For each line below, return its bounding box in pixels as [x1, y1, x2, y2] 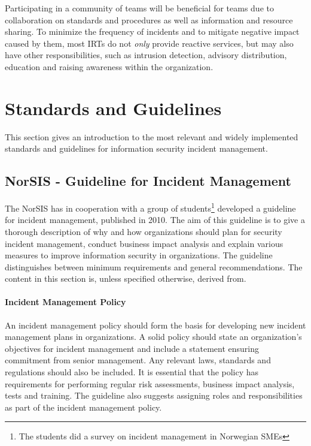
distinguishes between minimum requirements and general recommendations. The [5, 260, 303, 273]
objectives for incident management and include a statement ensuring [5, 342, 259, 354]
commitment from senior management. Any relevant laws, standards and [5, 354, 271, 366]
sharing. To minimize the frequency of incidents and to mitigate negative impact [5, 25, 300, 38]
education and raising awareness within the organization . [5, 60, 214, 73]
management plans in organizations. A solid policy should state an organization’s [5, 330, 302, 343]
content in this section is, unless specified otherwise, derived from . [5, 272, 246, 285]
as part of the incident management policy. [5, 400, 162, 413]
